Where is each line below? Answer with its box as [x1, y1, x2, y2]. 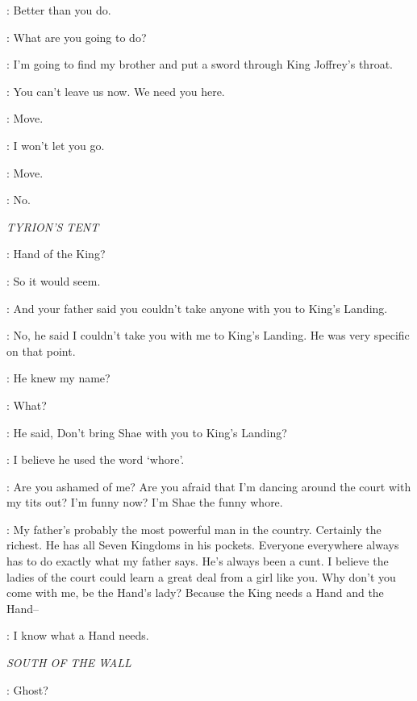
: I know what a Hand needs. [6, 627, 149, 644]
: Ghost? [6, 681, 48, 698]
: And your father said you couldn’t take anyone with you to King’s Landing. [6, 299, 388, 316]
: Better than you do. [6, 2, 111, 18]
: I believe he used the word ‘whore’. [6, 451, 185, 468]
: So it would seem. [6, 272, 101, 289]
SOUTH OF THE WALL [6, 654, 131, 671]
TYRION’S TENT [6, 218, 99, 235]
